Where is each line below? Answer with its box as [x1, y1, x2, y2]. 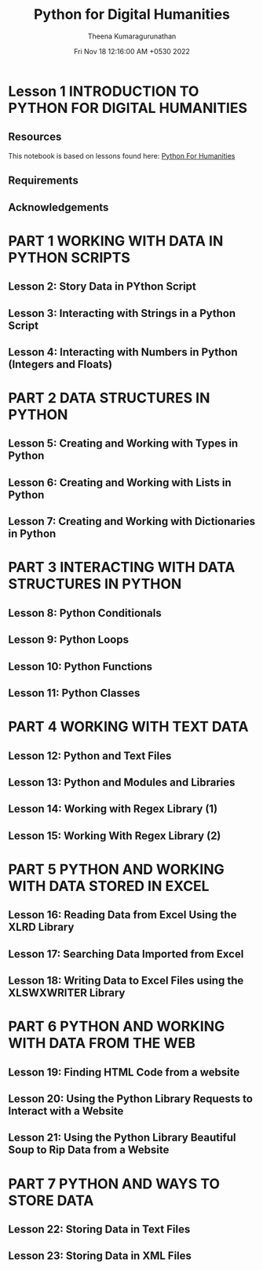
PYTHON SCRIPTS [8, 249, 131, 266]
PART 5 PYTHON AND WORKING [8, 860, 225, 878]
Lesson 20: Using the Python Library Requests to [8, 1093, 254, 1106]
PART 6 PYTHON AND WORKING [8, 1018, 225, 1035]
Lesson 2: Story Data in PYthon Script [8, 280, 196, 294]
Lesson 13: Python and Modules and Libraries [8, 776, 236, 789]
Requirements [8, 174, 79, 188]
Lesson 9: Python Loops [8, 633, 130, 647]
